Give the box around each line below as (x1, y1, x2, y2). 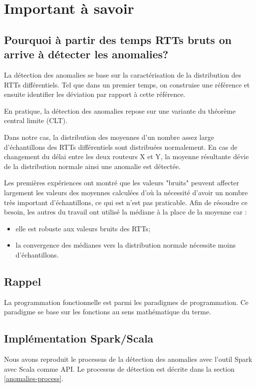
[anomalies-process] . (4, 373, 64, 384)
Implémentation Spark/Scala (4, 331, 153, 346)
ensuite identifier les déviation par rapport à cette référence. (4, 89, 185, 99)
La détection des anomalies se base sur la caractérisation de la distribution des (4, 69, 241, 80)
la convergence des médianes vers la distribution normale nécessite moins (15, 240, 236, 250)
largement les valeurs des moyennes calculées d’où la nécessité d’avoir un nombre (4, 187, 248, 197)
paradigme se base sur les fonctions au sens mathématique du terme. (4, 306, 211, 317)
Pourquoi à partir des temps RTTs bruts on (4, 32, 232, 47)
